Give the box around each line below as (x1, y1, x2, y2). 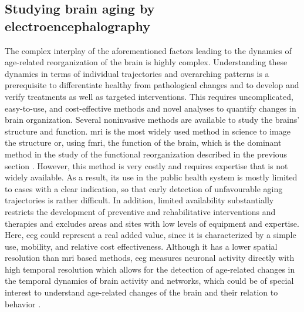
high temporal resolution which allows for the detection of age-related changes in (5, 263, 295, 275)
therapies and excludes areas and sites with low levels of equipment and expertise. (5, 217, 299, 229)
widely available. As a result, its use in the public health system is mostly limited (5, 171, 298, 183)
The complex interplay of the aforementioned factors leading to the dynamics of (5, 44, 292, 56)
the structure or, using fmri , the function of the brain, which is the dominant (5, 136, 282, 149)
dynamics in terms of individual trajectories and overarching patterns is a (5, 67, 269, 79)
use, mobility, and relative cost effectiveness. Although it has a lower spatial (5, 240, 278, 252)
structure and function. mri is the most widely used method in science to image (5, 125, 291, 137)
